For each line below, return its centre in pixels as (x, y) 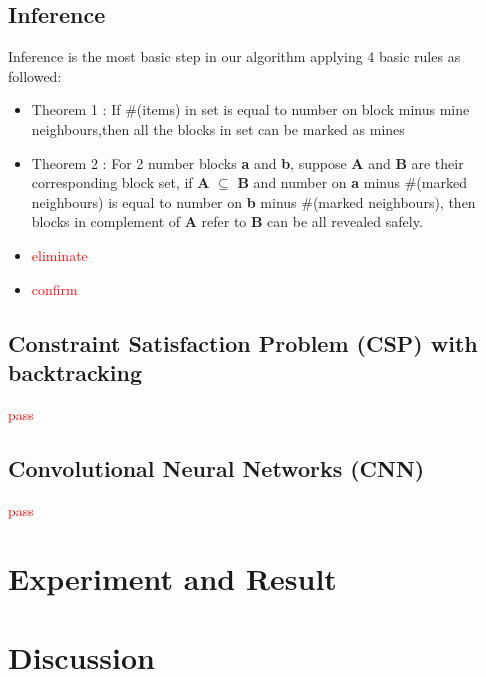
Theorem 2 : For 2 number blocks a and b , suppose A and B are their (247, 162)
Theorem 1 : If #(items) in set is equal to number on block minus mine (250, 109)
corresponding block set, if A (120, 182)
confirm (54, 288)
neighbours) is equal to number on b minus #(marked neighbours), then (253, 201)
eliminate (59, 254)
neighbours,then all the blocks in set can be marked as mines (218, 128)
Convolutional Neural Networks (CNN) (216, 467)
